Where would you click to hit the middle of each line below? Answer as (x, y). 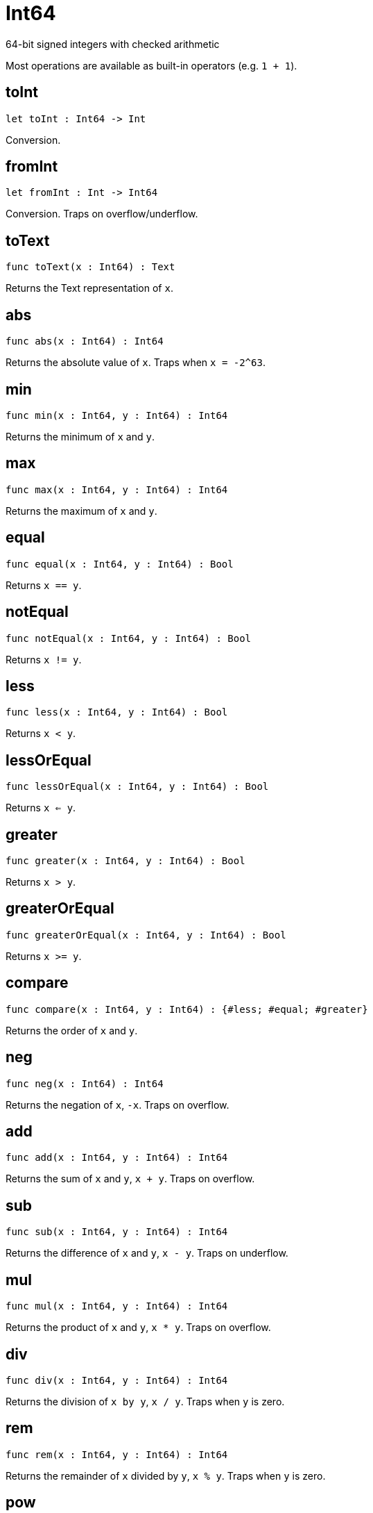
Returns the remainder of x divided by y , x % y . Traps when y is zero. (166, 1475)
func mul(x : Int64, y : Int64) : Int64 (117, 1306)
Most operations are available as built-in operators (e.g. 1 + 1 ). (151, 65)
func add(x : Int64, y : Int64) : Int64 (117, 1158)
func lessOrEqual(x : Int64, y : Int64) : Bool (137, 787)
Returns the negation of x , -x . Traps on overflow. (118, 1105)
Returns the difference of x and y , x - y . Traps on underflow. (147, 1253)
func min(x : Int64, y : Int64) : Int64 (117, 415)
